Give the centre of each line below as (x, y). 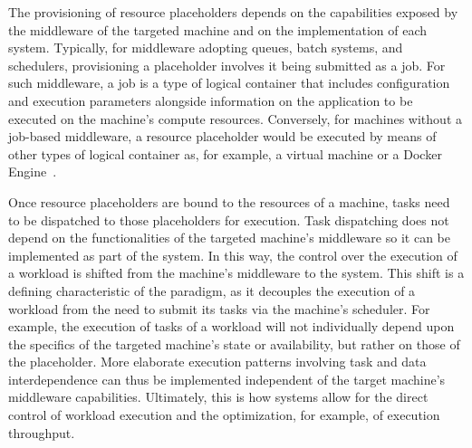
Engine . (33, 172)
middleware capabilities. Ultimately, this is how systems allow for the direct (218, 397)
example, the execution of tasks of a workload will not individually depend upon (231, 326)
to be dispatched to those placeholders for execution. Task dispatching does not (229, 219)
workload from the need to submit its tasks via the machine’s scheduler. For (219, 308)
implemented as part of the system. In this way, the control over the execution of (233, 255)
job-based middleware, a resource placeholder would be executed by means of (222, 136)
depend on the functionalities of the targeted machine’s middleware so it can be (229, 238)
